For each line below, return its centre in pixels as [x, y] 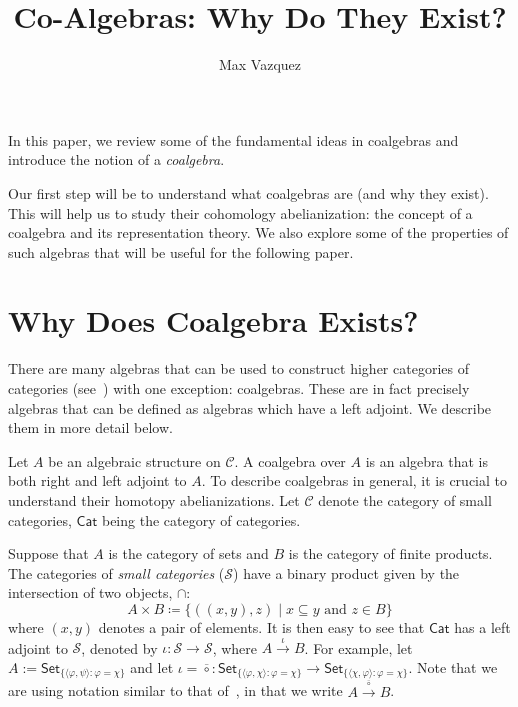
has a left [482, 626]
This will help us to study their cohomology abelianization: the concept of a [240, 212]
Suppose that [48, 553]
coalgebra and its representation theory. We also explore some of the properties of [258, 232]
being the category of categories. [201, 519]
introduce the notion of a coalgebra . [116, 159]
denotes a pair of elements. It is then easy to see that [261, 626]
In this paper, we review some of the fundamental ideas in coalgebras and [233, 139]
